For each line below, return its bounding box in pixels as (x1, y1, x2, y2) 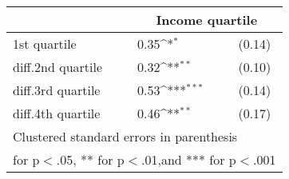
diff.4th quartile (13, 104, 101, 122)
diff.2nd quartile (13, 58, 103, 76)
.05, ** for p (56, 150, 125, 169)
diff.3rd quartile (13, 81, 101, 99)
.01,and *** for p (141, 150, 236, 169)
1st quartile (13, 34, 77, 53)
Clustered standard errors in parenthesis (13, 127, 238, 145)
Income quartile (156, 10, 258, 29)
